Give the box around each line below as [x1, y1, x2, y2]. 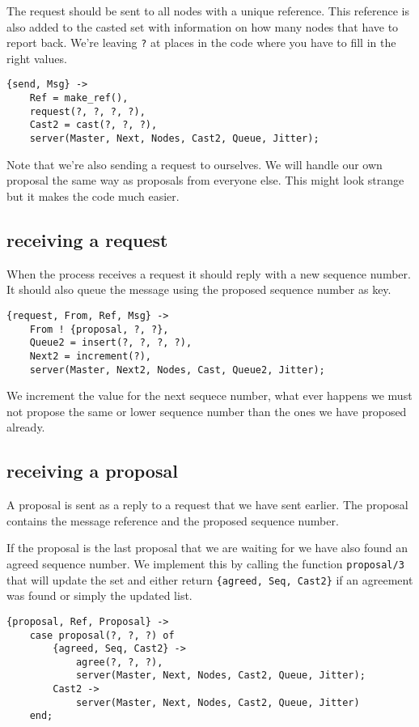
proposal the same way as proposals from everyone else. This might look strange [6, 172, 404, 189]
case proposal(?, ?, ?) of [29, 629, 175, 641]
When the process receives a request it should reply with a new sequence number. [6, 265, 411, 282]
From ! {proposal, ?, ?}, [29, 323, 169, 335]
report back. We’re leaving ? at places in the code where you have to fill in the [6, 34, 396, 51]
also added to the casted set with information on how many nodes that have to [6, 18, 399, 35]
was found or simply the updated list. [6, 587, 193, 604]
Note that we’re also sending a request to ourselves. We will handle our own [6, 155, 383, 172]
